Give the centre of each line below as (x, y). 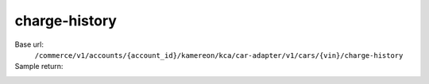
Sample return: (39, 67)
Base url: (29, 44)
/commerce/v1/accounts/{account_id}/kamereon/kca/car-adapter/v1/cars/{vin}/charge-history (219, 55)
